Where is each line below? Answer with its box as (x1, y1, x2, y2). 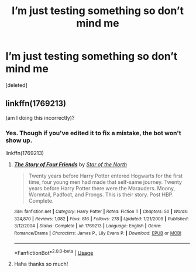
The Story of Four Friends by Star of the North (13, 161, 127, 168)
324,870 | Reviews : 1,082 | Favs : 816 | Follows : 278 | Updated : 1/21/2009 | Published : (13, 216, 190, 221)
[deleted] (5, 81, 27, 89)
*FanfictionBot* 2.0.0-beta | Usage (13, 248, 94, 256)
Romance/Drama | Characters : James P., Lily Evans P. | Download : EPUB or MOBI (13, 230, 182, 236)
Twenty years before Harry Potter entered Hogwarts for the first (28, 172, 183, 180)
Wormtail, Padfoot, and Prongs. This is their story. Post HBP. (28, 191, 174, 198)
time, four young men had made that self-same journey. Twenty (28, 179, 183, 186)
